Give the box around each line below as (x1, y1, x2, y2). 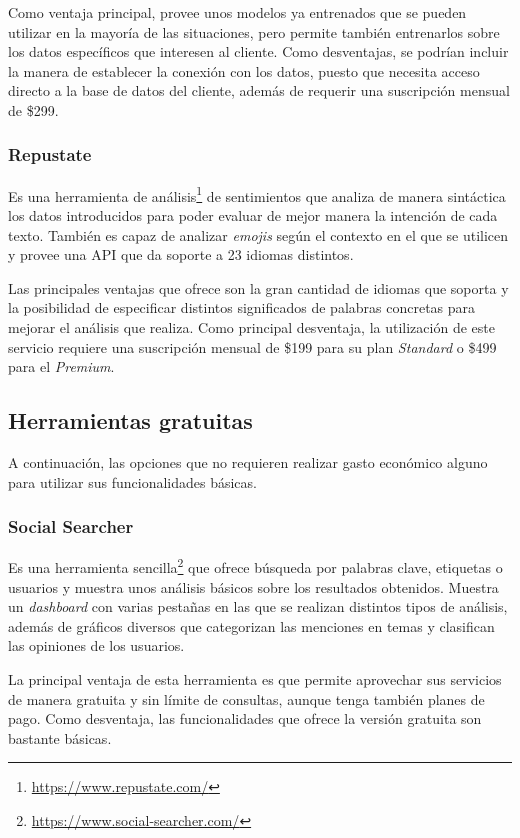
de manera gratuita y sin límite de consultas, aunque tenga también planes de (8, 688, 485, 709)
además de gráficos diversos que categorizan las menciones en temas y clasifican (8, 615, 495, 636)
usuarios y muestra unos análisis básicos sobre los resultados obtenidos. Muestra (8, 576, 499, 597)
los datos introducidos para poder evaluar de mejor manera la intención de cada (8, 205, 498, 226)
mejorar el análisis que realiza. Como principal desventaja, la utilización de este (8, 317, 495, 337)
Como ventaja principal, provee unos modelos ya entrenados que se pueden (8, 2, 467, 22)
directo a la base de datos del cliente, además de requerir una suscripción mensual (8, 80, 510, 101)
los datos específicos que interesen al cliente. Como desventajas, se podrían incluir (8, 41, 509, 62)
